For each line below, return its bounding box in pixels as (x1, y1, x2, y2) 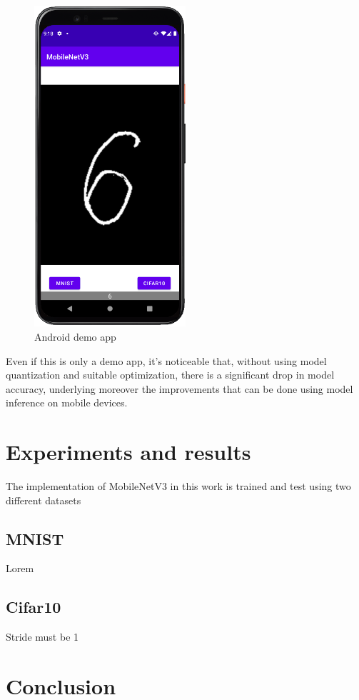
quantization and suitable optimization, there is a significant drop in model (6, 367, 335, 382)
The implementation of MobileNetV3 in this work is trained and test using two (6, 479, 351, 494)
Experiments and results (6, 437, 251, 466)
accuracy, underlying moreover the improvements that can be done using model (6, 381, 353, 396)
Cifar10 (6, 596, 61, 618)
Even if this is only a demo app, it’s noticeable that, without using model (6, 353, 327, 368)
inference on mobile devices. (6, 395, 128, 410)
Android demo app (34, 329, 116, 344)
